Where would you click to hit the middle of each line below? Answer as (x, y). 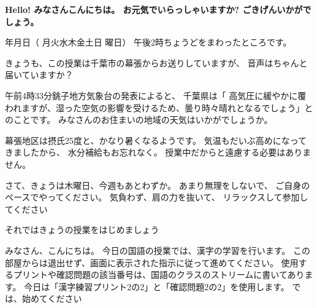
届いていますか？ (39, 75)
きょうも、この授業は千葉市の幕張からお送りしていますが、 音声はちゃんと (156, 62)
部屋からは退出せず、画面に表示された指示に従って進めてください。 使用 (152, 262)
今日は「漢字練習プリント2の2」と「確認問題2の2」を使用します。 (157, 286)
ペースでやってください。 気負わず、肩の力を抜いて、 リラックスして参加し (157, 197)
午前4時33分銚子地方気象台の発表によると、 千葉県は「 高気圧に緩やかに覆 (156, 95)
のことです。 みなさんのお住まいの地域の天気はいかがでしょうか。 (139, 120)
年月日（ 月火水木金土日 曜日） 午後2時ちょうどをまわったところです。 (148, 42)
